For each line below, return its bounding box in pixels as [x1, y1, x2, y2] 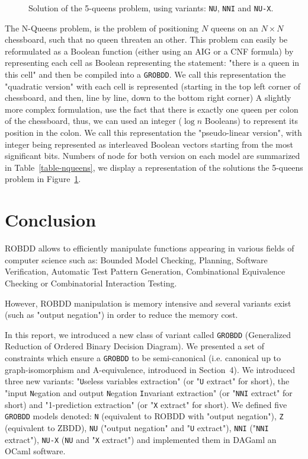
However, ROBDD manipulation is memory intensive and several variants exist [5, 297, 291, 309]
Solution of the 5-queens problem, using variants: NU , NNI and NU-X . [28, 2, 274, 14]
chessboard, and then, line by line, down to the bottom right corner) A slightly [5, 91, 291, 104]
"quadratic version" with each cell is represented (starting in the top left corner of [5, 79, 301, 92]
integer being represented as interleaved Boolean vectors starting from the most [5, 138, 293, 150]
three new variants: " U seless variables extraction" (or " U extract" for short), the [5, 375, 290, 387]
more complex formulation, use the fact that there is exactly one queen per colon [5, 103, 299, 115]
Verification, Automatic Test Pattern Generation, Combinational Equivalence [5, 265, 285, 278]
